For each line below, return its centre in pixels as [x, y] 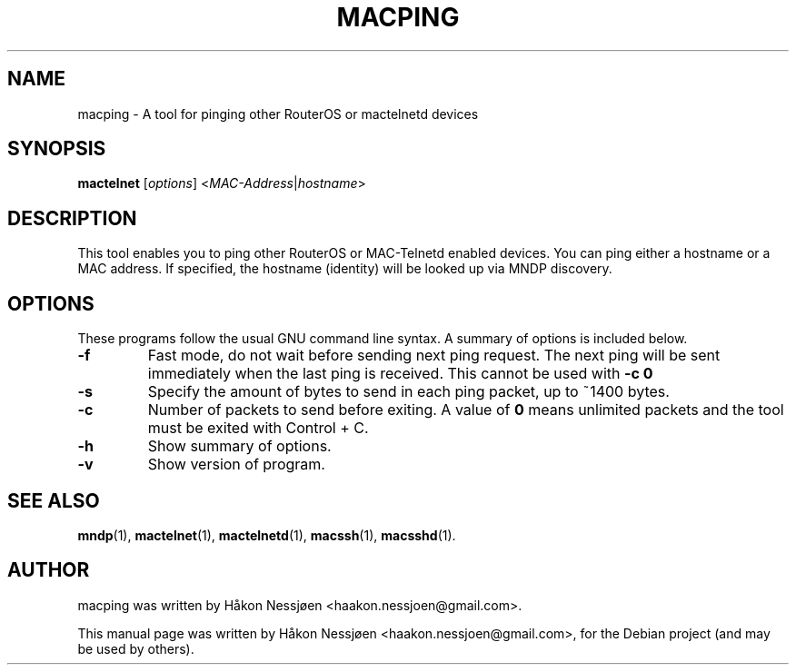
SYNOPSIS [57, 149]
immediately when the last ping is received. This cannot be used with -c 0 [400, 374]
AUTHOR [49, 570]
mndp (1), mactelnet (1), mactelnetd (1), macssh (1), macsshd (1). [267, 535]
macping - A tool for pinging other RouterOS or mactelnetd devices [278, 114]
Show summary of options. [239, 446]
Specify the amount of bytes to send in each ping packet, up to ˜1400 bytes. [408, 392]
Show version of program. [236, 464]
